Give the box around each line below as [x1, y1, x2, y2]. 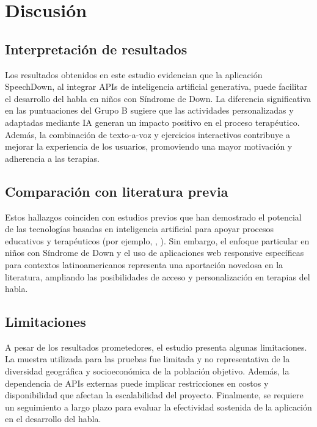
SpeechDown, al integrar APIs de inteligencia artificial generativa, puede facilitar [5, 80, 308, 93]
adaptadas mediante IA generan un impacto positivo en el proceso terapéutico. [5, 115, 300, 128]
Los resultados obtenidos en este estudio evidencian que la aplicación [5, 68, 263, 81]
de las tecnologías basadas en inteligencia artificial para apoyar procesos [5, 222, 274, 235]
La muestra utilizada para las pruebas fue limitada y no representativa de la [5, 352, 290, 365]
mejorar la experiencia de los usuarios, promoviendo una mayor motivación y [5, 140, 293, 153]
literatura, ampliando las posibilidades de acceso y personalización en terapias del [5, 270, 310, 283]
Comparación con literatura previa [5, 181, 228, 200]
